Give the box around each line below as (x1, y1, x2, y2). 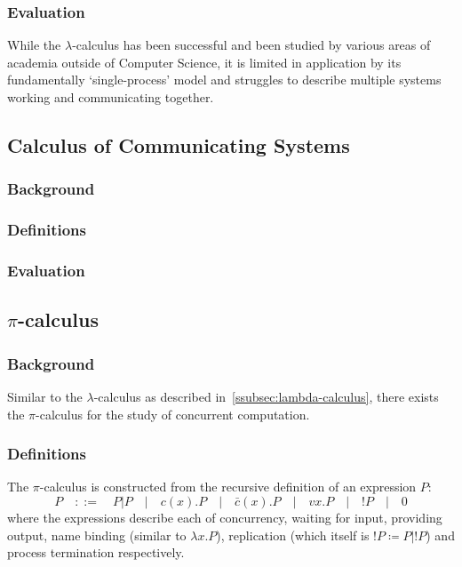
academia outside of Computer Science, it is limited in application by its (7, 52, 402, 71)
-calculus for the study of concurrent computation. (36, 404, 310, 423)
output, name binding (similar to (7, 525, 187, 544)
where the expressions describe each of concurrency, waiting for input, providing (7, 507, 442, 526)
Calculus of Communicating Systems (7, 131, 350, 158)
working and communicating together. (7, 88, 214, 106)
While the (7, 36, 61, 54)
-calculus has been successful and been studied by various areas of (72, 36, 431, 54)
